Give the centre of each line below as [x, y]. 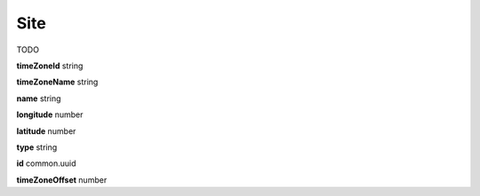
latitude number [46, 131]
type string [37, 147]
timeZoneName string [57, 82]
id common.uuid [46, 163]
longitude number [50, 114]
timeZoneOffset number [62, 180]
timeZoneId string [50, 66]
